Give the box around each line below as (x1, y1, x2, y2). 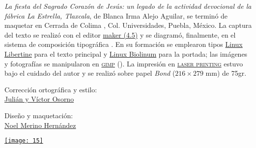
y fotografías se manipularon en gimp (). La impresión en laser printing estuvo (4, 58, 243, 68)
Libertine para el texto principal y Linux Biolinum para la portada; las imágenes (4, 48, 248, 59)
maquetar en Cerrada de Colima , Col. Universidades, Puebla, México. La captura (4, 20, 252, 30)
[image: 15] (4, 137, 43, 145)
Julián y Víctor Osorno (4, 94, 74, 104)
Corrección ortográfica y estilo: (4, 84, 97, 94)
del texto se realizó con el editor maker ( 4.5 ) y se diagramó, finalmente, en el (4, 29, 236, 40)
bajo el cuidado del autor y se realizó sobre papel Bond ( (4, 68, 175, 78)
